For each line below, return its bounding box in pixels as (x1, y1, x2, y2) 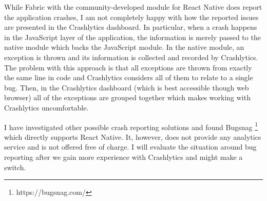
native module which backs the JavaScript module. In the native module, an (4, 42, 244, 52)
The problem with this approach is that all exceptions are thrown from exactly (4, 62, 252, 72)
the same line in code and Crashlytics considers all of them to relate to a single (4, 72, 253, 83)
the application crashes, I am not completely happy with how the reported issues (4, 11, 259, 22)
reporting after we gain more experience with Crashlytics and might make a (4, 151, 243, 162)
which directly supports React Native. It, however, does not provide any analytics (4, 131, 261, 142)
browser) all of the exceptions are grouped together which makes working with (4, 92, 251, 103)
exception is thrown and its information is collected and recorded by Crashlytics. (4, 51, 258, 62)
